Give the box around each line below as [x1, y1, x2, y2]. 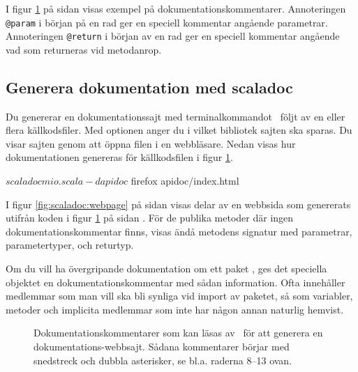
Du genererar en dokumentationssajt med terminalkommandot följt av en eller [6, 109, 345, 123]
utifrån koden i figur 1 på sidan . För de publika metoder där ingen [6, 210, 294, 225]
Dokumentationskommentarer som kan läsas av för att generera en [33, 325, 323, 340]
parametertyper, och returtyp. [6, 238, 134, 252]
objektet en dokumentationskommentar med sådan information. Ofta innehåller [6, 274, 345, 289]
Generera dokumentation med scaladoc [6, 76, 293, 98]
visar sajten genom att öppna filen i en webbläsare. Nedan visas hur [6, 136, 296, 150]
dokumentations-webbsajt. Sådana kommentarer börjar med [33, 339, 290, 354]
